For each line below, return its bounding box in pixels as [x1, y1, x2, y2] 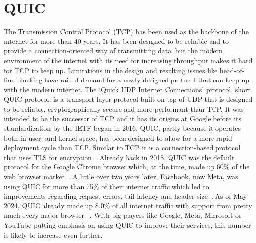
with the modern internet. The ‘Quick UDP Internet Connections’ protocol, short [4, 84, 251, 94]
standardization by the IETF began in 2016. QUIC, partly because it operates [4, 123, 241, 133]
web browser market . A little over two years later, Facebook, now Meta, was [4, 171, 238, 182]
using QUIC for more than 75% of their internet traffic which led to [4, 181, 209, 191]
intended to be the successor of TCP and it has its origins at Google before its [4, 113, 242, 123]
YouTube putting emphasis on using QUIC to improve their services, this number [4, 220, 251, 230]
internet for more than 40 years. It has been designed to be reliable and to [4, 36, 229, 46]
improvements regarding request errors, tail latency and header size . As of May [4, 191, 247, 201]
